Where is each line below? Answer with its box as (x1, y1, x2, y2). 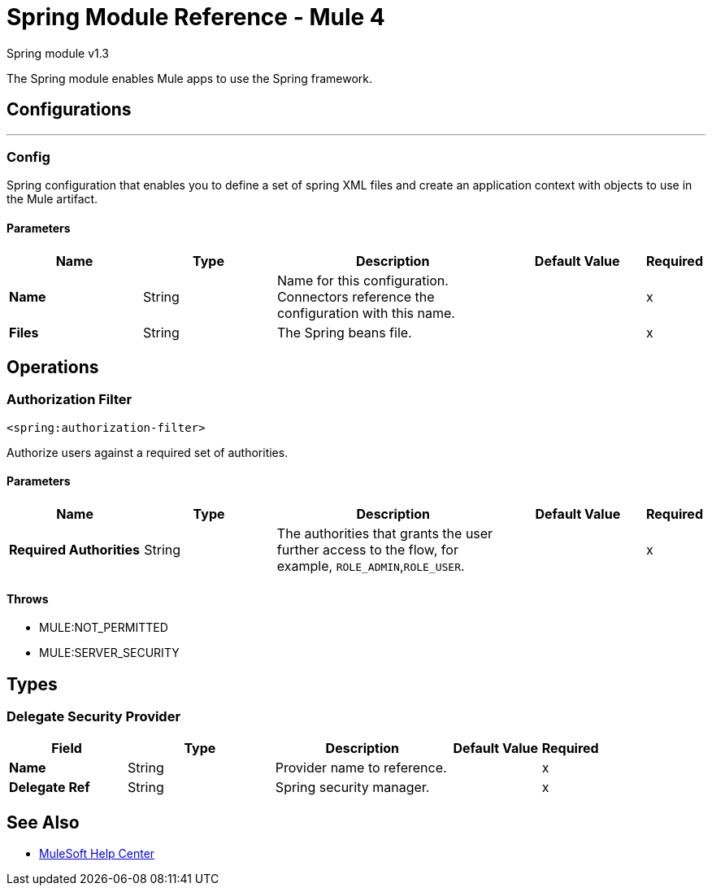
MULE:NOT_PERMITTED (39, 620, 168, 635)
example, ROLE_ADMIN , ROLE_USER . (276, 558, 465, 574)
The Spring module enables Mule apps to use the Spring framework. (7, 71, 372, 85)
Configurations (7, 99, 132, 120)
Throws (7, 591, 49, 606)
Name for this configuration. (276, 272, 449, 289)
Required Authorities (9, 542, 140, 558)
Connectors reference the (276, 288, 435, 305)
